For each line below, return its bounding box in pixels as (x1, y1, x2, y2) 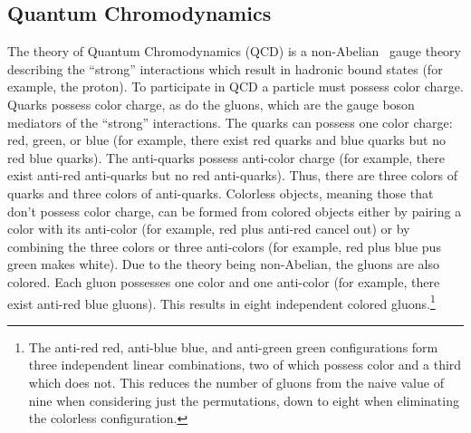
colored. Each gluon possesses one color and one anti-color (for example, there (7, 272, 440, 291)
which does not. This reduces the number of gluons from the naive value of (28, 372, 444, 391)
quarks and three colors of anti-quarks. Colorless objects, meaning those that (7, 183, 434, 202)
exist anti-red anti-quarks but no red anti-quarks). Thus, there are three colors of (7, 166, 457, 185)
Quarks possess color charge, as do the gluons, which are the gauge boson (7, 94, 415, 113)
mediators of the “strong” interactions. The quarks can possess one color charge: (7, 112, 453, 131)
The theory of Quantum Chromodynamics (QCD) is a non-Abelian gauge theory (7, 42, 461, 61)
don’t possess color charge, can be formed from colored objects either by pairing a (7, 201, 462, 220)
